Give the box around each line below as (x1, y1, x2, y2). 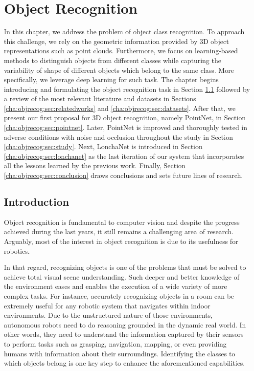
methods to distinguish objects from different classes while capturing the (4, 55, 221, 65)
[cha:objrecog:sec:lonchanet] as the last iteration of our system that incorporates (4, 151, 244, 161)
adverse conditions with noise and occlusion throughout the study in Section (4, 131, 233, 142)
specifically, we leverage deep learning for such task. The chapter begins (4, 74, 219, 85)
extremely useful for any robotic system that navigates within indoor (4, 300, 210, 310)
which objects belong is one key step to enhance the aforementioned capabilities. (4, 358, 245, 368)
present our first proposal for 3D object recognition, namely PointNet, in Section (4, 112, 246, 123)
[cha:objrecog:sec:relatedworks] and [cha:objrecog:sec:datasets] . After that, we (4, 103, 236, 113)
